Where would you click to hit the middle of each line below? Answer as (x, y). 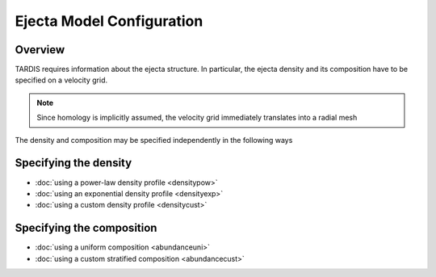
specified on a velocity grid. (61, 80)
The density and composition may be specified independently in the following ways (154, 140)
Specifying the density (73, 163)
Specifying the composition (86, 228)
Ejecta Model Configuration (109, 21)
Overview (40, 50)
